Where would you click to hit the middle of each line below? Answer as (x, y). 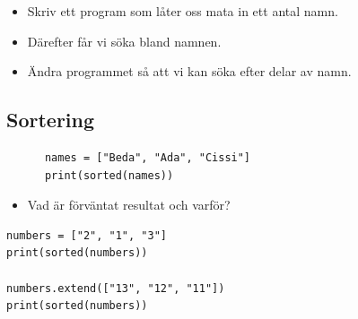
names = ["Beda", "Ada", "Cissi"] (148, 157)
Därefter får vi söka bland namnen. (124, 41)
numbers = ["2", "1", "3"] (87, 235)
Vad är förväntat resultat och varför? (129, 205)
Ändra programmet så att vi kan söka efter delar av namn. (189, 71)
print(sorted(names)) (109, 175)
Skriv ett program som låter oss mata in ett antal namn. (183, 11)
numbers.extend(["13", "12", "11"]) (116, 288)
